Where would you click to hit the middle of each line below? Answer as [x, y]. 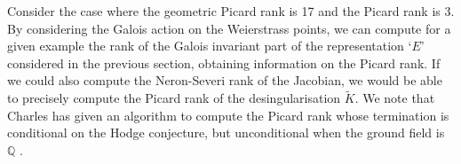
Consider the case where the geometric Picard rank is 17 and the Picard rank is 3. [231, 11]
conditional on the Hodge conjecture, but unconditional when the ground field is [226, 133]
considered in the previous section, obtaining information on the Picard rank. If [224, 62]
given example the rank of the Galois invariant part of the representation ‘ [210, 46]
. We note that [395, 98]
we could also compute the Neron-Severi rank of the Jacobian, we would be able [225, 80]
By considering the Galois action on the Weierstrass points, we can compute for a [229, 28]
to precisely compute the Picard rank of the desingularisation [174, 98]
